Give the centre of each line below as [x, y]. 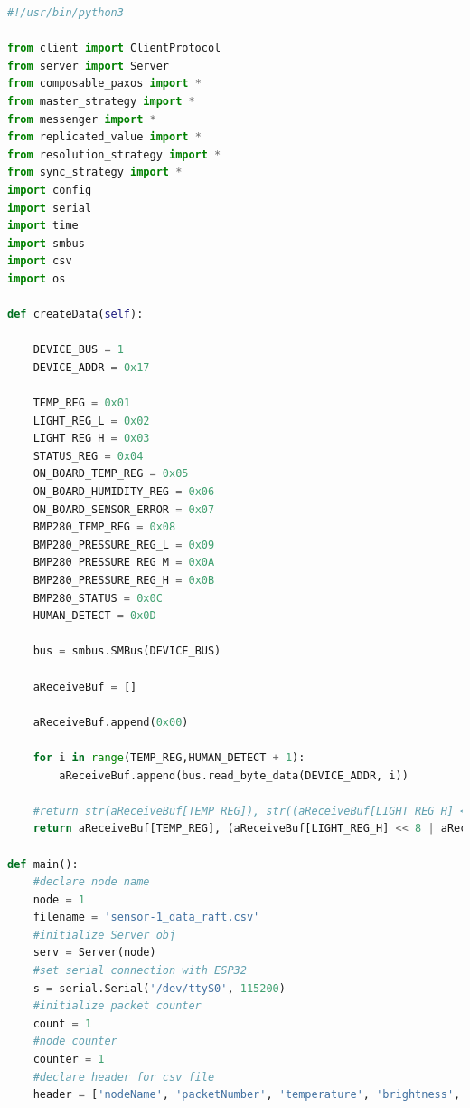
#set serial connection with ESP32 [140, 971]
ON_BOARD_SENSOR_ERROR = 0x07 [124, 509]
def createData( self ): [75, 315]
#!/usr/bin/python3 [66, 13]
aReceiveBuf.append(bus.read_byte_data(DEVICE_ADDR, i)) [234, 775]
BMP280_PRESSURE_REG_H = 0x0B [124, 580]
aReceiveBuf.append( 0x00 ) [111, 722]
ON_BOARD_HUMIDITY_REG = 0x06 [124, 492]
